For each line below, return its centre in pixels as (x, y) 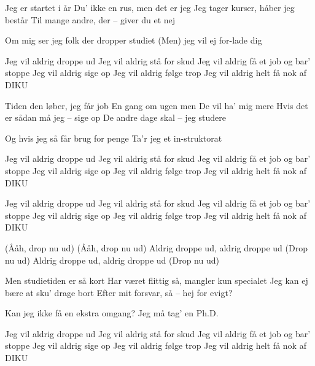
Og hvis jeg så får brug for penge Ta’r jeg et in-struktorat (114, 138)
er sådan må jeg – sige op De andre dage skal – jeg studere (115, 117)
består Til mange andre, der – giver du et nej (90, 19)
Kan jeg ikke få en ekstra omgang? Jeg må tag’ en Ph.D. (112, 313)
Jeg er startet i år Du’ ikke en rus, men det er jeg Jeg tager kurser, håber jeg (150, 7)
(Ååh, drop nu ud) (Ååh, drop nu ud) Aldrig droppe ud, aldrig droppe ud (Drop (156, 247)
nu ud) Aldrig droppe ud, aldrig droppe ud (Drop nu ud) (112, 260)
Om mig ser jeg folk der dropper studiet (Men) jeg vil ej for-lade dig (134, 40)
